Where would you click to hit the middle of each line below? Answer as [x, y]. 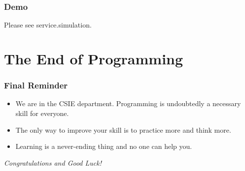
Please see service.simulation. [48, 25]
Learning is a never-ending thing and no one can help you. [104, 146]
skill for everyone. [42, 113]
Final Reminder [36, 85]
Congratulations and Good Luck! [53, 162]
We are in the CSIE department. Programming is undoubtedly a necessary [128, 103]
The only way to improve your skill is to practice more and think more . [123, 129]
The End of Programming [94, 58]
